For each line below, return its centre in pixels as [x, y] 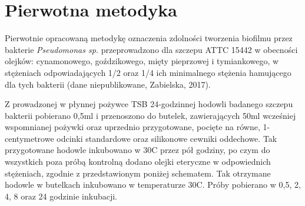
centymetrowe [29, 138]
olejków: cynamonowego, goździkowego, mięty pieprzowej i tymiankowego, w [142, 61]
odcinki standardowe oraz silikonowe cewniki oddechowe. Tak [167, 138]
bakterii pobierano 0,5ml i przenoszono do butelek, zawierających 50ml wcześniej [150, 115]
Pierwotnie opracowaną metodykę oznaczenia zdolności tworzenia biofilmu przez [149, 38]
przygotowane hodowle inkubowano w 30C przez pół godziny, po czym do [137, 150]
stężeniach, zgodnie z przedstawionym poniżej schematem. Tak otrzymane [138, 173]
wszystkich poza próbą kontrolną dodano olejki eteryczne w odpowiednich [138, 162]
